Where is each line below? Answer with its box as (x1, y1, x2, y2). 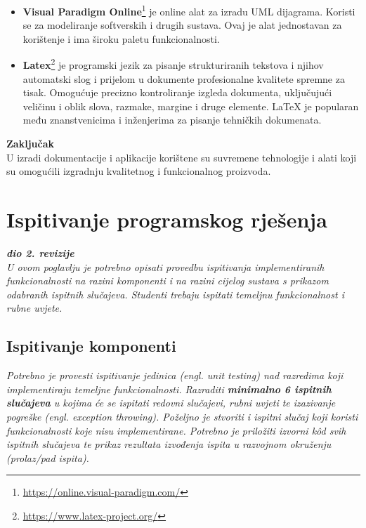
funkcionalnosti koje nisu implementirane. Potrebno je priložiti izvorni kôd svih (6, 423, 346, 437)
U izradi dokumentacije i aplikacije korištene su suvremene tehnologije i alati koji (6, 150, 357, 164)
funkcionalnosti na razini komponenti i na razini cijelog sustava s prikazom (6, 273, 329, 288)
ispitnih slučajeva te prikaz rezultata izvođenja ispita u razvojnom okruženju (6, 437, 332, 451)
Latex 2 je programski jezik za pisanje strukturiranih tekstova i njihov (22, 55, 324, 72)
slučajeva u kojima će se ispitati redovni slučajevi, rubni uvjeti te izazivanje (6, 395, 336, 410)
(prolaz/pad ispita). (6, 450, 89, 465)
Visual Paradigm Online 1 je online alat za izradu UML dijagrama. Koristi (22, 2, 355, 18)
